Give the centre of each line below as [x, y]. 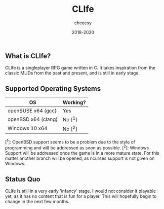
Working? [74, 103]
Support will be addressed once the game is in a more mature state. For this [82, 153]
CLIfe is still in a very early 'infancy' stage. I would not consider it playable [81, 191]
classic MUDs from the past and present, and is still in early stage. [72, 73]
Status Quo [23, 179]
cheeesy [83, 23]
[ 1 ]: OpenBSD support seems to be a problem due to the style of [70, 141]
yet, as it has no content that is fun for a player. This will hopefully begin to [81, 196]
